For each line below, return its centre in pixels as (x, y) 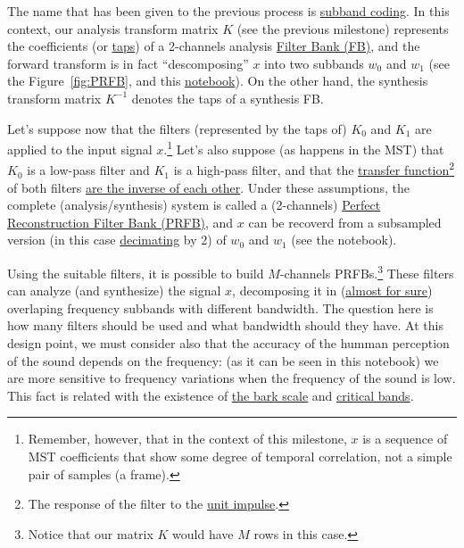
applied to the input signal (80, 149)
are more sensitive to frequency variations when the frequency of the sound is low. (232, 378)
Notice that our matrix (91, 533)
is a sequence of (405, 439)
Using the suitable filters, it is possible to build (136, 273)
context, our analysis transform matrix (113, 28)
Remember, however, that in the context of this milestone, (187, 439)
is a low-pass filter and (88, 170)
